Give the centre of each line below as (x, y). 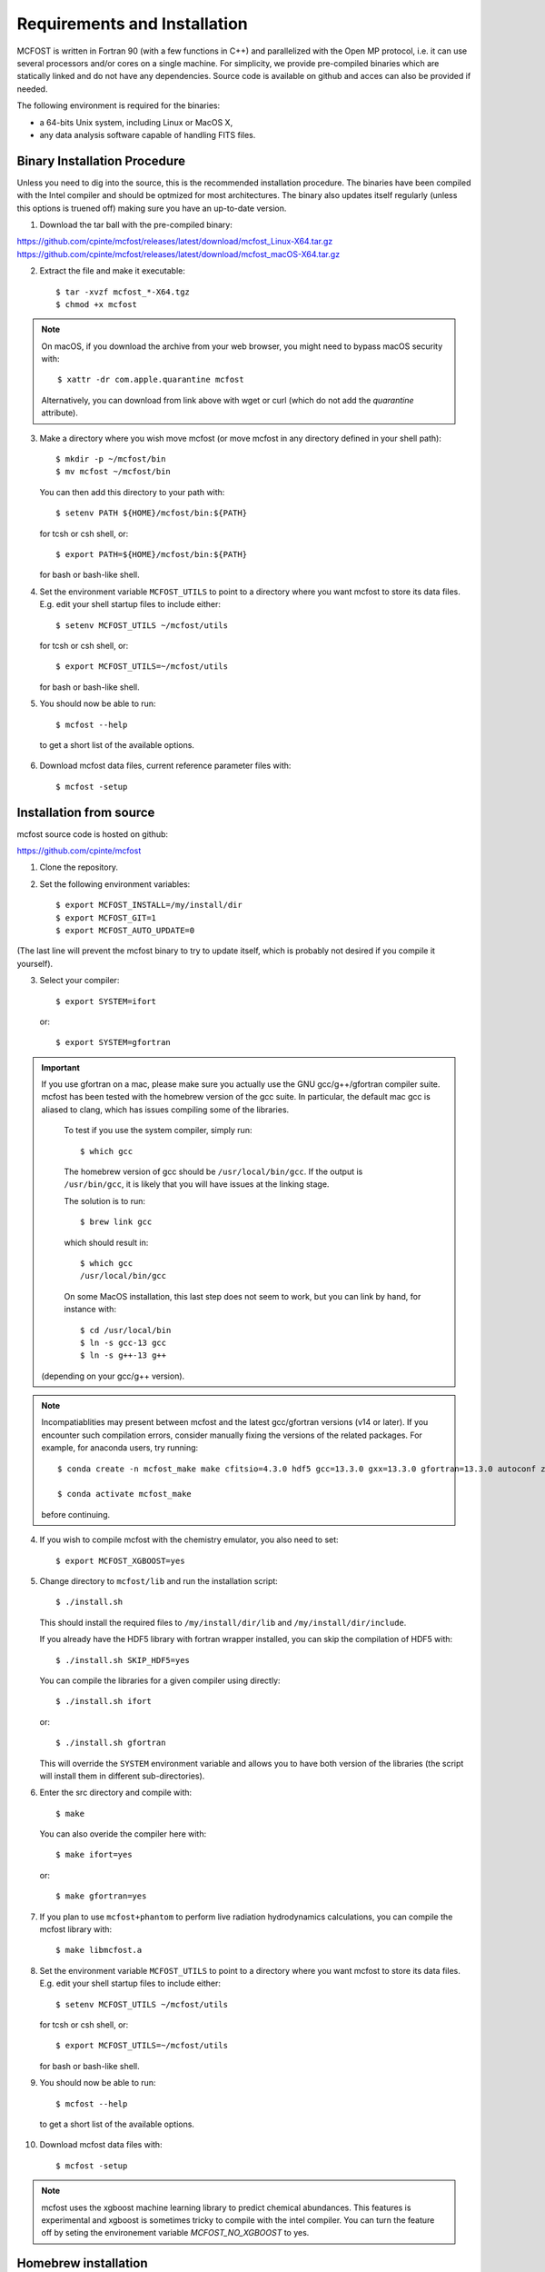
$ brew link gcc (116, 1222)
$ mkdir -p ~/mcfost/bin (111, 459)
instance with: (90, 1310)
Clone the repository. (79, 867)
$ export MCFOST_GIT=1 (106, 917)
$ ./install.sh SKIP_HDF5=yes (123, 1660)
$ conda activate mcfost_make (125, 1494)
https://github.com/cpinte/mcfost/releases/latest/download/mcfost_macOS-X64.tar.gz (178, 254)
